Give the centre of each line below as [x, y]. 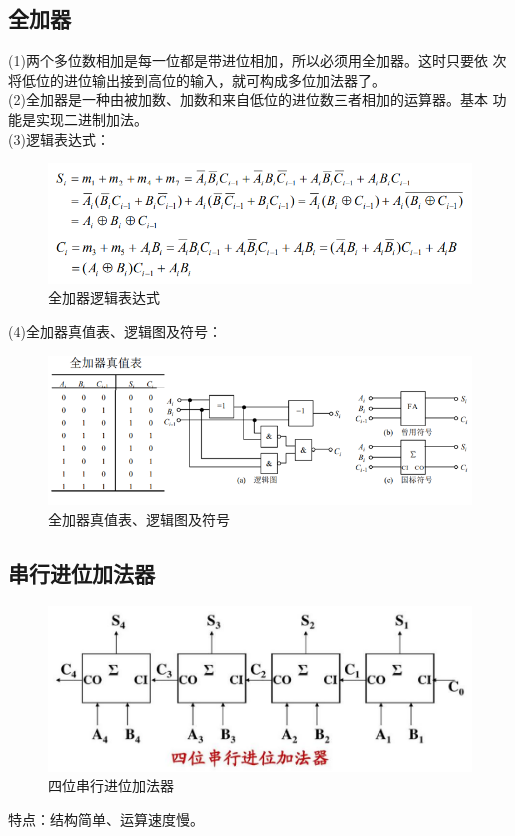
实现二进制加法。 [91, 118]
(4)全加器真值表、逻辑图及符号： [115, 330]
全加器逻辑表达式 [104, 297]
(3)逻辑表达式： [59, 138]
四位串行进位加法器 [111, 785]
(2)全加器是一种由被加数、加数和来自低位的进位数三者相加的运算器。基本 [248, 99]
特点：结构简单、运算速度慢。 [106, 818]
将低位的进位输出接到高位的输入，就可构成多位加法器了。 [197, 79]
